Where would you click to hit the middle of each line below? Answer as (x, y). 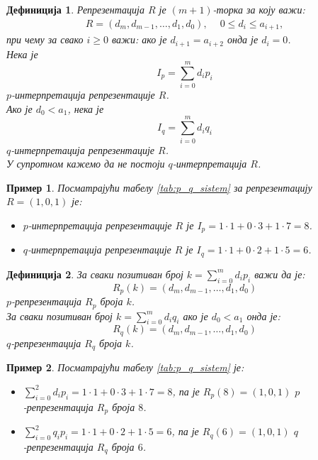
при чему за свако (45, 39)
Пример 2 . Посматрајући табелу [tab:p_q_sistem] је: (125, 367)
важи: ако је (139, 39)
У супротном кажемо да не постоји (86, 164)
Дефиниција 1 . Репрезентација (75, 9)
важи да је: (280, 274)
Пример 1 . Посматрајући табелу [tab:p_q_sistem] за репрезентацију (159, 187)
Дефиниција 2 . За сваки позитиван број (95, 274)
